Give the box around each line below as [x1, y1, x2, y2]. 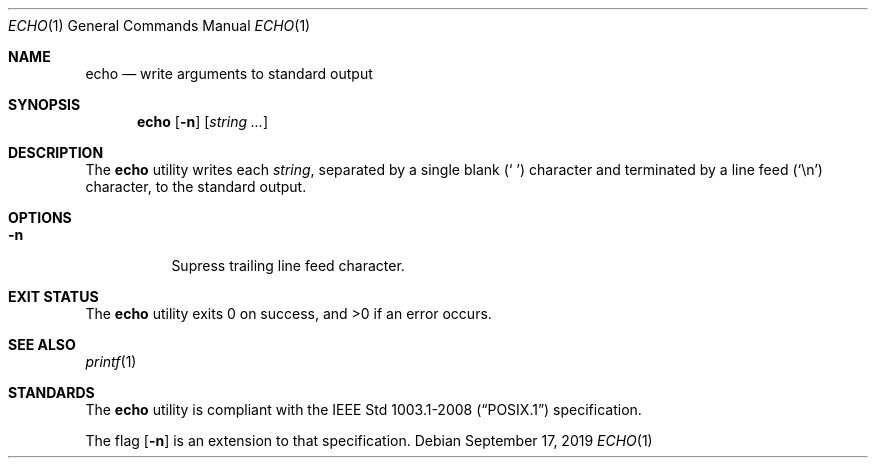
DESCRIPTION [8, 144, 104, 161]
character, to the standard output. [85, 178, 307, 195]
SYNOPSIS [8, 96, 81, 113]
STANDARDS [8, 384, 95, 401]
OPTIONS [8, 209, 72, 226]
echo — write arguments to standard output [85, 65, 373, 82]
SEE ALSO [8, 336, 76, 353]
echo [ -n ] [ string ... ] [137, 113, 269, 130]
